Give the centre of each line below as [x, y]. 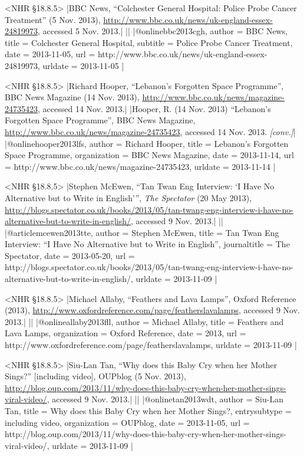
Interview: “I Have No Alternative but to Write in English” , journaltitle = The [147, 244]
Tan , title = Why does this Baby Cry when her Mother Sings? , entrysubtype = [148, 411]
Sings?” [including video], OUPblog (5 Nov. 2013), [95, 376]
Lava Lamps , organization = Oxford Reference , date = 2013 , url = [125, 333]
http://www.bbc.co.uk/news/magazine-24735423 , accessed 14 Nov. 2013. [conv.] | [150, 131]
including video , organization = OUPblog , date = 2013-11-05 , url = [127, 422]
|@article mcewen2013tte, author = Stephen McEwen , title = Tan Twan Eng [142, 232]
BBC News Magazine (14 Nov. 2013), [72, 97]
